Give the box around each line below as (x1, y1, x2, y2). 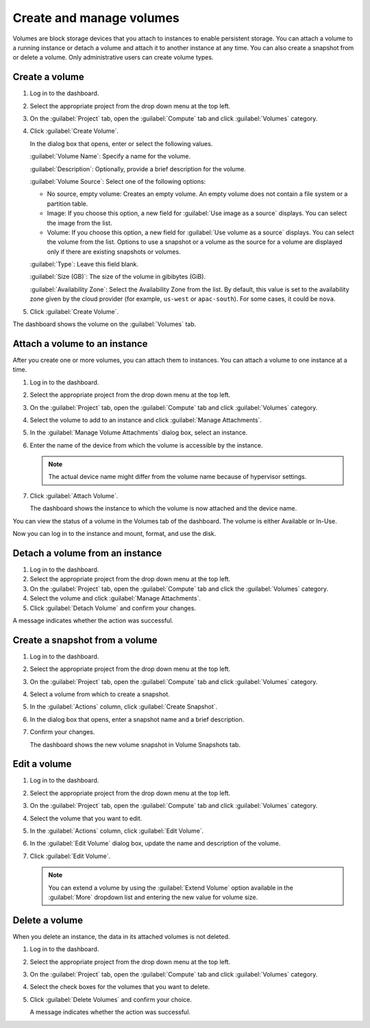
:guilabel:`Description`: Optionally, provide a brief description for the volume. (29, 164, 246, 173)
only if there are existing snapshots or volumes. (47, 247, 181, 256)
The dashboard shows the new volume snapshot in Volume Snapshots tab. (29, 740, 241, 748)
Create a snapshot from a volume (12, 634, 158, 646)
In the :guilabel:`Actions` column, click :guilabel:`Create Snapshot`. (29, 702, 218, 711)
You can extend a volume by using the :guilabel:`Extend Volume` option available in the (48, 883, 294, 892)
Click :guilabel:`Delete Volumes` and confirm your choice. (29, 995, 192, 1003)
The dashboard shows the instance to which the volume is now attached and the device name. (29, 504, 297, 513)
